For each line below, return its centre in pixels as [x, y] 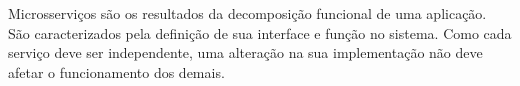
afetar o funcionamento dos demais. [116, 71]
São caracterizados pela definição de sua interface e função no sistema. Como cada [260, 32]
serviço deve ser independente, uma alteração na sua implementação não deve [245, 52]
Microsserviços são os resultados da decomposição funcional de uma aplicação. [247, 13]
